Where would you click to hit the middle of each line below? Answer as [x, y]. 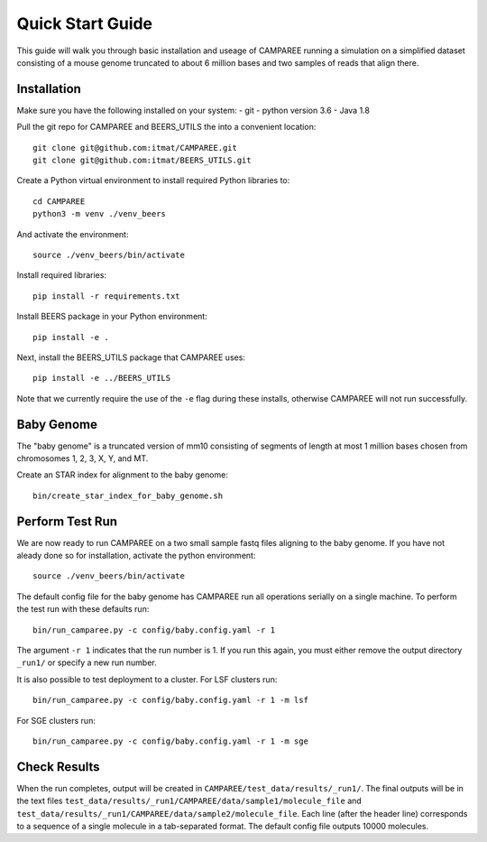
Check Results [58, 767]
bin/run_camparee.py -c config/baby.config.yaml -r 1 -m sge [170, 741]
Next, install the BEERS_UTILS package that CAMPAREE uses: [131, 357]
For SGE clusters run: [56, 720]
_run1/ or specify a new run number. [87, 662]
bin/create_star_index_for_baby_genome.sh [128, 495]
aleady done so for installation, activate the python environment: [136, 556]
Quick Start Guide [85, 23]
